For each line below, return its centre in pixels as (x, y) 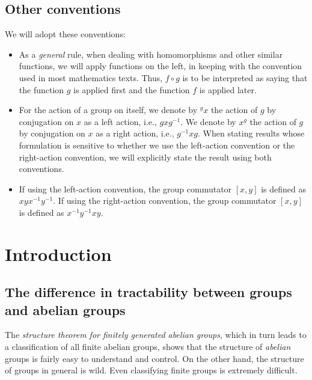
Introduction (58, 253)
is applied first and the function (132, 89)
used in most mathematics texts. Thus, (91, 77)
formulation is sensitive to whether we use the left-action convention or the (157, 145)
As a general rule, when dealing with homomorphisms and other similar (151, 54)
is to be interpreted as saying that (245, 77)
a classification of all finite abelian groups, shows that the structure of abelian (148, 347)
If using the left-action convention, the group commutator (125, 188)
